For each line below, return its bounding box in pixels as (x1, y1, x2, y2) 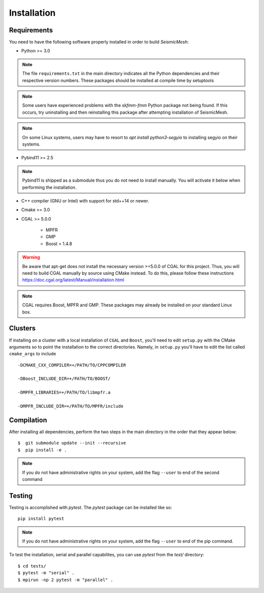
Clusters (9, 324, 36, 333)
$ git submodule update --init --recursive (18, 440, 127, 446)
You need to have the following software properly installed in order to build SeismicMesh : (9, 39, 189, 45)
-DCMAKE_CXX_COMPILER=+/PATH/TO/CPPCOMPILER (18, 362, 127, 368)
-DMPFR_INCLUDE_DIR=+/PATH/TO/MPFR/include (18, 403, 124, 409)
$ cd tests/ (18, 563, 46, 568)
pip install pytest (18, 516, 65, 521)
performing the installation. (22, 184, 77, 190)
